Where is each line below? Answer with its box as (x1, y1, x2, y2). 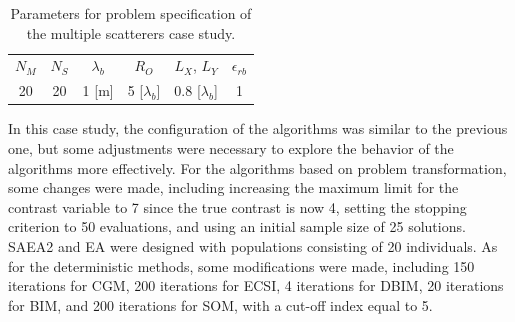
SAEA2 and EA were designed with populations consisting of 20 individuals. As (8, 235, 498, 256)
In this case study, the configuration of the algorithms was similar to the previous (8, 118, 508, 139)
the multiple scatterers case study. (26, 22, 236, 43)
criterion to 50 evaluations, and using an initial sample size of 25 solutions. (8, 216, 466, 237)
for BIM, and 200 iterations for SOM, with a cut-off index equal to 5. (8, 294, 433, 315)
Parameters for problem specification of (10, 3, 252, 23)
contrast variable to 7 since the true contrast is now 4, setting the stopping (8, 196, 467, 217)
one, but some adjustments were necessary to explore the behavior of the (8, 137, 454, 158)
